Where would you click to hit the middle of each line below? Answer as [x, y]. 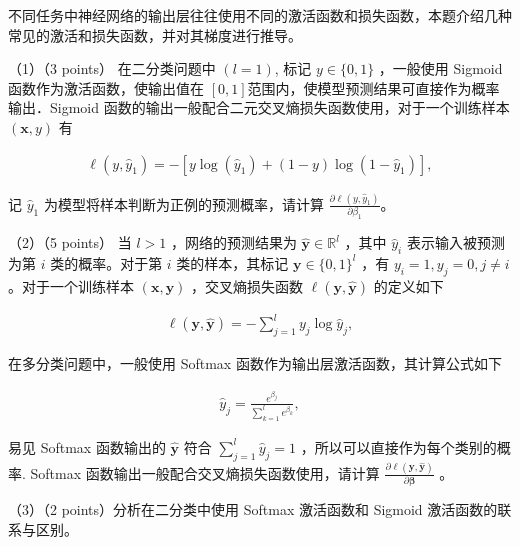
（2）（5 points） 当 [70, 242]
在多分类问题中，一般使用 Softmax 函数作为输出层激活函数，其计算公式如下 [255, 363]
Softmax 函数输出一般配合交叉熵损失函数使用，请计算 [205, 472]
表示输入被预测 [455, 242]
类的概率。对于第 [106, 262]
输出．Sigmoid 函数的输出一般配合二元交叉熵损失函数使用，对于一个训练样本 [259, 107]
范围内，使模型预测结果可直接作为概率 [373, 87]
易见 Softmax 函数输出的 [87, 446]
